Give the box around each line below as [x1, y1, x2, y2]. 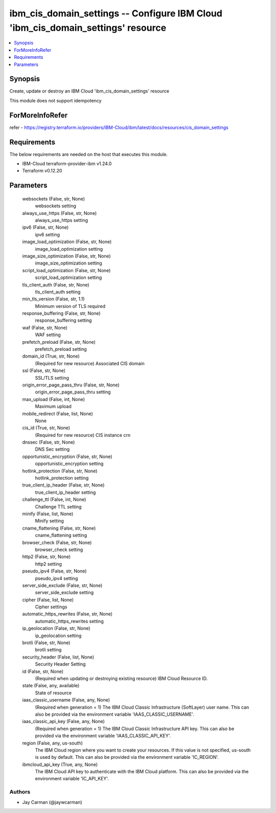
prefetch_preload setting [35, 346, 87, 353]
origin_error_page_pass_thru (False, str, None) [22, 382, 120, 388]
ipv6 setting [35, 231, 60, 237]
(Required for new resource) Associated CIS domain [35, 360, 145, 366]
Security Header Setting [35, 661, 86, 667]
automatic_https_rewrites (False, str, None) [22, 611, 112, 617]
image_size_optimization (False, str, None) [22, 253, 111, 259]
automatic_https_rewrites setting [35, 618, 104, 624]
